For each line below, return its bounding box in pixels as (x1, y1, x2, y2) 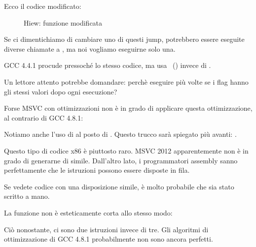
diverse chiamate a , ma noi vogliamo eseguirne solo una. (4, 43, 176, 54)
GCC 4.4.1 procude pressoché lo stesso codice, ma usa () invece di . (4, 60, 211, 70)
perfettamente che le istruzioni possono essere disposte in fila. (4, 165, 190, 175)
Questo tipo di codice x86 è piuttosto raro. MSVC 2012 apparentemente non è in (4, 145, 249, 155)
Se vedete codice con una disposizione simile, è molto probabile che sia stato (4, 181, 234, 191)
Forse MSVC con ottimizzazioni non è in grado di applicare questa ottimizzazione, (4, 103, 253, 113)
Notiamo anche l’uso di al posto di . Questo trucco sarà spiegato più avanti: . (4, 129, 237, 139)
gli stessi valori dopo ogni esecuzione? (4, 86, 117, 96)
